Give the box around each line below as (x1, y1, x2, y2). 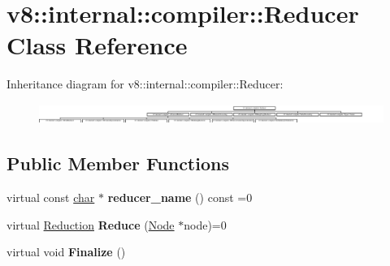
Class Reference (6, 28, 188, 62)
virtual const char (6, 189, 95, 206)
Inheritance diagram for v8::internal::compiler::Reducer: (6, 75, 284, 92)
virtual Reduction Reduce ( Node (6, 216, 175, 233)
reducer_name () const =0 (107, 189, 253, 206)
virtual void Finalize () (6, 243, 126, 260)
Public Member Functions (6, 151, 229, 176)
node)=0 (184, 216, 227, 233)
